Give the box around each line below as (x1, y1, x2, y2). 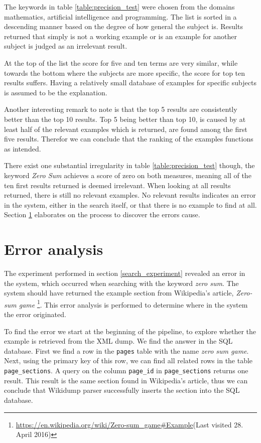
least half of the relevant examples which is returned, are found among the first (4, 123, 247, 134)
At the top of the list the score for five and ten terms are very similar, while (4, 57, 238, 68)
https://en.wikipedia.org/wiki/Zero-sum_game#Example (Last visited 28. (16, 419, 243, 429)
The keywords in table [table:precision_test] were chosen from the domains (4, 2, 235, 12)
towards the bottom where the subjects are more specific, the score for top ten (4, 67, 245, 78)
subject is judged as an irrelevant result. (4, 41, 127, 51)
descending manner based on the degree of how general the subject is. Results (4, 21, 243, 32)
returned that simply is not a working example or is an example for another (4, 31, 237, 41)
